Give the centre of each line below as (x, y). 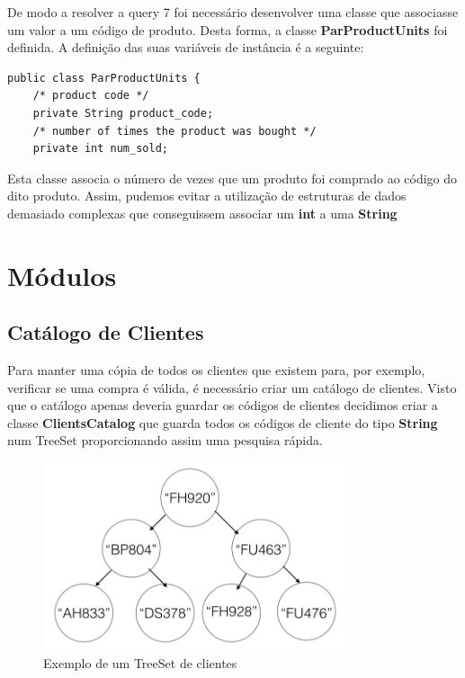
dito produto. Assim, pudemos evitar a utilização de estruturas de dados (207, 196)
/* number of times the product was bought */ (174, 131)
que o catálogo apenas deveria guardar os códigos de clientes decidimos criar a (223, 405)
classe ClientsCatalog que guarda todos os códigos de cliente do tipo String (223, 422)
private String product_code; (123, 113)
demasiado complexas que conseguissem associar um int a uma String (202, 213)
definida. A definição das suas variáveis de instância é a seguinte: (186, 47)
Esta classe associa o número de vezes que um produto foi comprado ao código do (232, 178)
